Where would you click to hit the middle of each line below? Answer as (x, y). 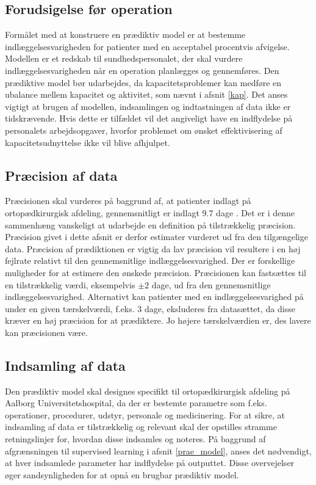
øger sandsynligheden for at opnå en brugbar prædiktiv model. (122, 474)
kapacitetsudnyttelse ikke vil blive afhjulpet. (88, 142)
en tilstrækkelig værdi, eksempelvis (70, 284)
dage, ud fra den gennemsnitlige (211, 284)
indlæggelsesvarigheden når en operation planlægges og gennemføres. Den (142, 70)
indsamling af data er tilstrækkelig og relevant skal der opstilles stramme (141, 427)
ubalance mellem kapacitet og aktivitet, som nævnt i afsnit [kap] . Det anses (146, 94)
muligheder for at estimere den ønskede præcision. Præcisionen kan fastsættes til (156, 272)
